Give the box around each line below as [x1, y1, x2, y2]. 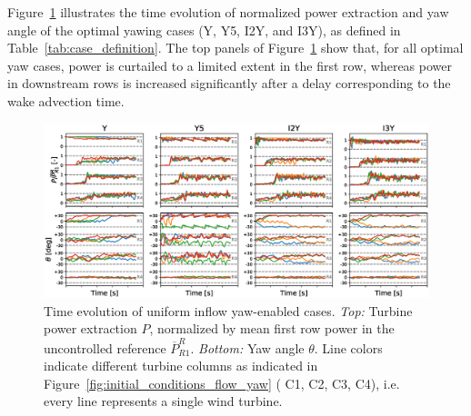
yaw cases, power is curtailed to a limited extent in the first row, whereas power [7, 55, 452, 74]
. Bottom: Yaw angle [190, 338, 305, 357]
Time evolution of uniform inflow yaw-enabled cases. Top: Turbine [44, 301, 413, 320]
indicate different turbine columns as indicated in [44, 356, 318, 375]
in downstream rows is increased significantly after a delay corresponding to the [7, 74, 451, 93]
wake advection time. [7, 91, 125, 110]
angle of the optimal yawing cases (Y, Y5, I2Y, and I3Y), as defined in [7, 20, 401, 39]
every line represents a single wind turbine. [44, 391, 283, 411]
